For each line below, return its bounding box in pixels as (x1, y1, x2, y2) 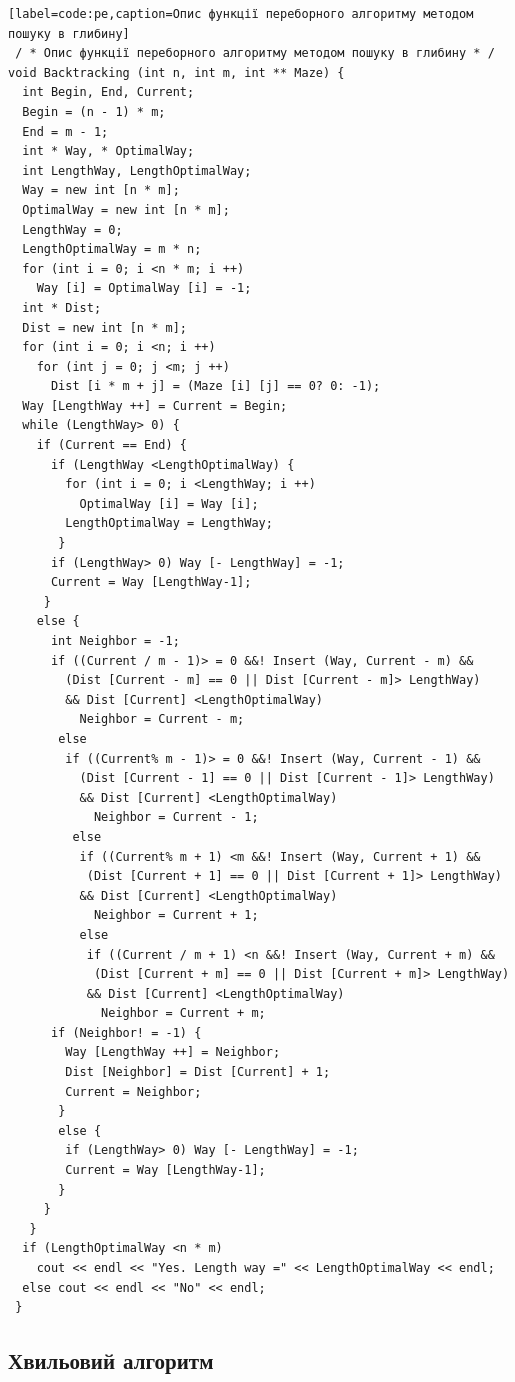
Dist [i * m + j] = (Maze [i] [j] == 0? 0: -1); (50, 379, 381, 394)
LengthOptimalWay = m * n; (22, 242, 202, 257)
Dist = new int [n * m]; (22, 320, 187, 335)
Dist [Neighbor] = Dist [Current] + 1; (65, 1065, 331, 1080)
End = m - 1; (22, 124, 109, 139)
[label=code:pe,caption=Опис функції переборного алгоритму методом (8, 7, 474, 21)
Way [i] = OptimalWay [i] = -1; (36, 281, 252, 296)
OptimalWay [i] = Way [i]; (79, 496, 259, 511)
